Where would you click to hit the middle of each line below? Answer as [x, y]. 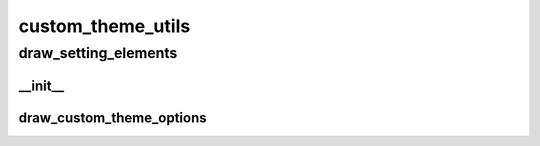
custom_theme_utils [104, 26]
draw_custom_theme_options [112, 117]
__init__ [41, 85]
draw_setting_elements [98, 53]
